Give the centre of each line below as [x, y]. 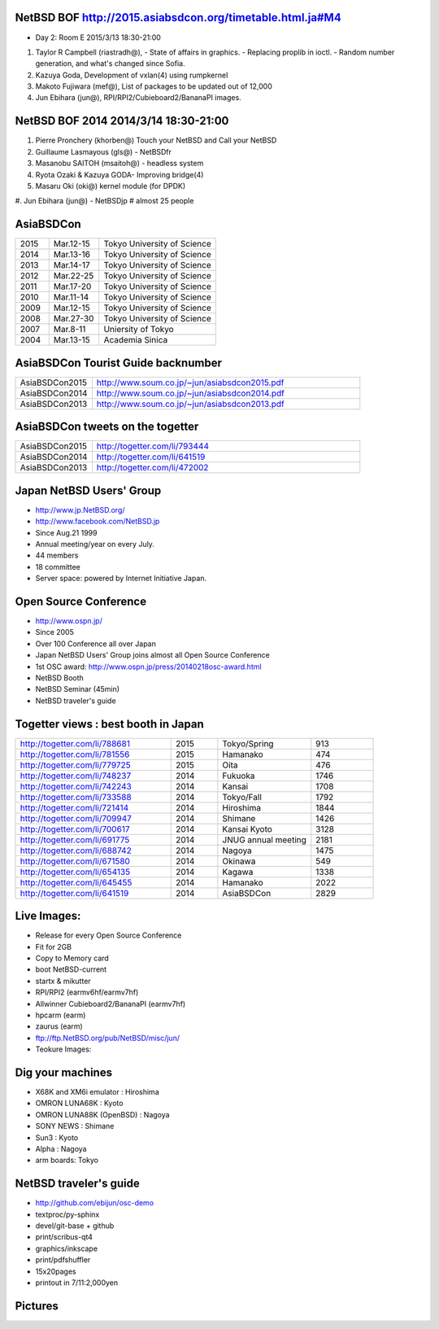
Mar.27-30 [74, 319]
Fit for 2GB [54, 946]
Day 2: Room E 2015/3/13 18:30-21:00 [98, 37]
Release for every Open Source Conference [109, 935]
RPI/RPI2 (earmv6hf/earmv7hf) [87, 992]
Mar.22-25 [74, 276]
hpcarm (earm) [61, 1015]
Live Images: [48, 916]
